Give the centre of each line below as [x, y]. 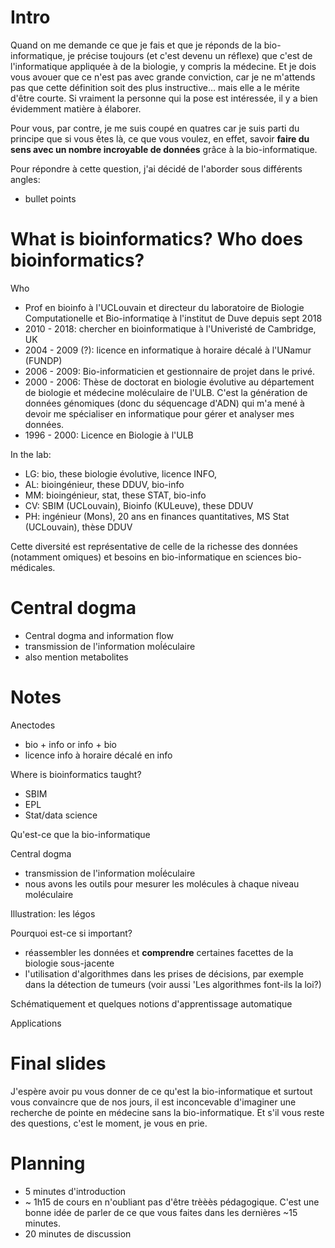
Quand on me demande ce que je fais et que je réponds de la [136, 45]
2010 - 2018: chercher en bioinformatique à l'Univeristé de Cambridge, [170, 328]
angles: [25, 179]
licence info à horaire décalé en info [98, 755]
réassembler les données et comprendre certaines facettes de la [159, 952]
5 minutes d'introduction [75, 1191]
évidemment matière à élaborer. [76, 108]
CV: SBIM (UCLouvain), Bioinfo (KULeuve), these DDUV [139, 505]
